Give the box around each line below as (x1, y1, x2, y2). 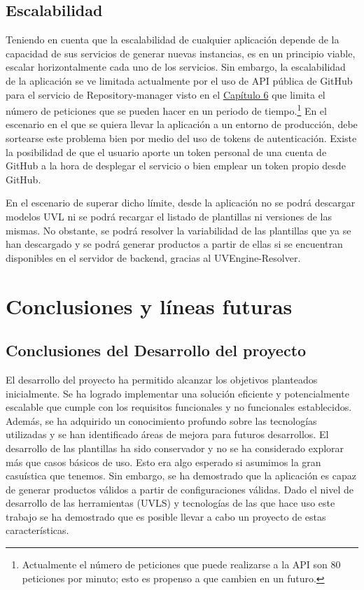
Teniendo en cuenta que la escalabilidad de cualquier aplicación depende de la (6, 32, 339, 47)
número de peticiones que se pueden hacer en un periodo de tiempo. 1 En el (6, 101, 327, 118)
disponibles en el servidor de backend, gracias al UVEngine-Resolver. (6, 250, 301, 265)
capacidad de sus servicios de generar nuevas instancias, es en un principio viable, (6, 45, 356, 60)
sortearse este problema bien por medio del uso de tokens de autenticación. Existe (6, 131, 357, 146)
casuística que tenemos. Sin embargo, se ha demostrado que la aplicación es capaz (6, 468, 356, 483)
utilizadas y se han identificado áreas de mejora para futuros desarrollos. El (6, 427, 329, 442)
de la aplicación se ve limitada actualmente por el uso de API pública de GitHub (6, 73, 353, 87)
